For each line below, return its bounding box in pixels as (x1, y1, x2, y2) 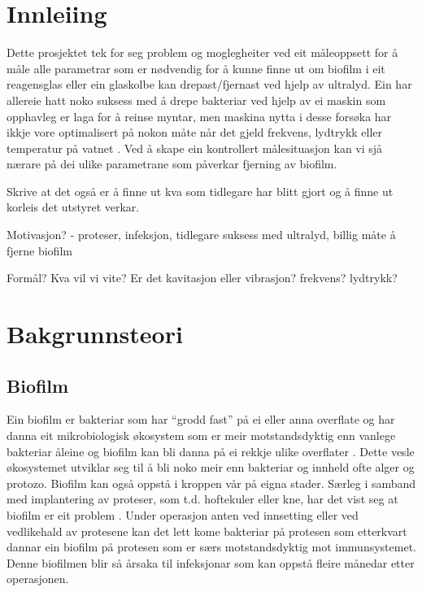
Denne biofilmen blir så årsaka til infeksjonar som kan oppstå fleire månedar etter (7, 554, 415, 571)
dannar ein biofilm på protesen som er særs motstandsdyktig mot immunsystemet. (7, 538, 416, 555)
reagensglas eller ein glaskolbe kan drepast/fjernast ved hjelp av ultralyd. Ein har (7, 76, 412, 93)
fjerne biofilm (7, 242, 72, 259)
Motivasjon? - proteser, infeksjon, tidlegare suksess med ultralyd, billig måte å (7, 226, 396, 243)
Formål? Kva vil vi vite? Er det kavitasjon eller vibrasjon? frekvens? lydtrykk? (7, 269, 398, 286)
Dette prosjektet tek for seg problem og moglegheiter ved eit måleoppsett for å (7, 44, 398, 61)
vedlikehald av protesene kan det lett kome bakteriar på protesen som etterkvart (7, 522, 407, 539)
